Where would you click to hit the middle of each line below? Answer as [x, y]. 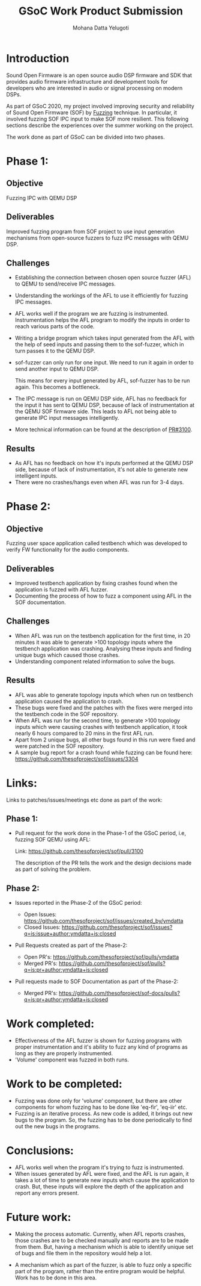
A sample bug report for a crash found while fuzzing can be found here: [104, 752]
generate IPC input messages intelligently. [67, 418]
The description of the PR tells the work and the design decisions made [103, 863]
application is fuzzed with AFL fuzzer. [61, 589]
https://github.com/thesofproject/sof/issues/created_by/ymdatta [103, 921]
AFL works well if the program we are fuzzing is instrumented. [92, 314]
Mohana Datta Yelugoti [101, 28]
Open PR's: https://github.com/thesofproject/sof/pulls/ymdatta [101, 957]
